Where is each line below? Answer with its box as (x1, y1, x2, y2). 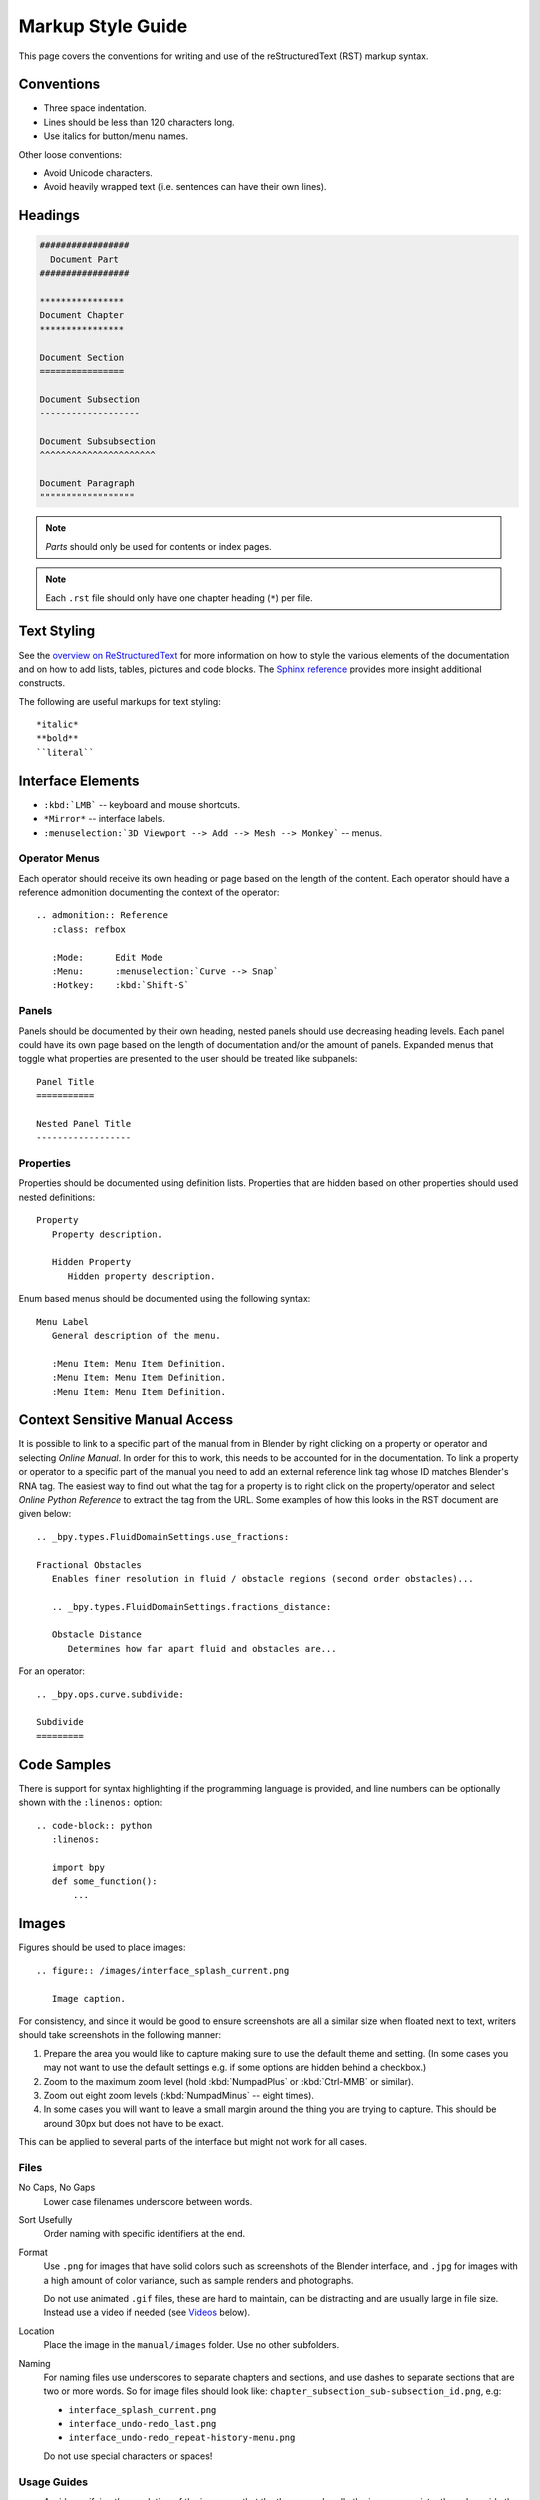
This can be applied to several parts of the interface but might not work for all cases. (18, 2136, 367, 2148)
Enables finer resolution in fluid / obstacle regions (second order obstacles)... (51, 1573, 474, 1584)
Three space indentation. (43, 102, 147, 114)
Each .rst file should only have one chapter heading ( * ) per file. (45, 591, 314, 604)
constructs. (18, 677, 66, 689)
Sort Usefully (18, 2213, 73, 2225)
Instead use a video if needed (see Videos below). (43, 2306, 250, 2319)
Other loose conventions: (18, 148, 123, 160)
